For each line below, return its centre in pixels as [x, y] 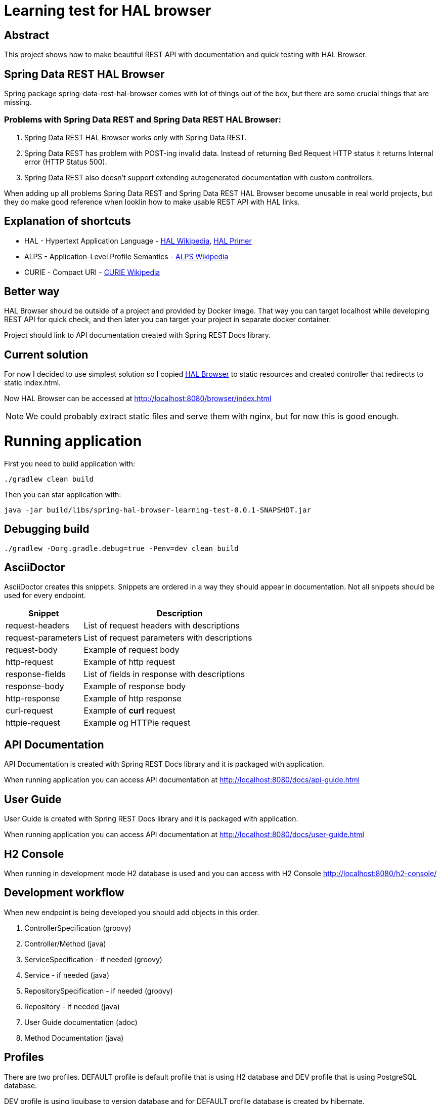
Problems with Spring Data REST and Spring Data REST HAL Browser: [143, 120]
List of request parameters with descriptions [168, 638]
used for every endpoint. [45, 596]
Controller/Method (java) [65, 943]
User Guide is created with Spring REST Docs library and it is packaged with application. [151, 819]
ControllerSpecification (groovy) [78, 928]
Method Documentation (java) [74, 1038]
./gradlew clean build [49, 479]
